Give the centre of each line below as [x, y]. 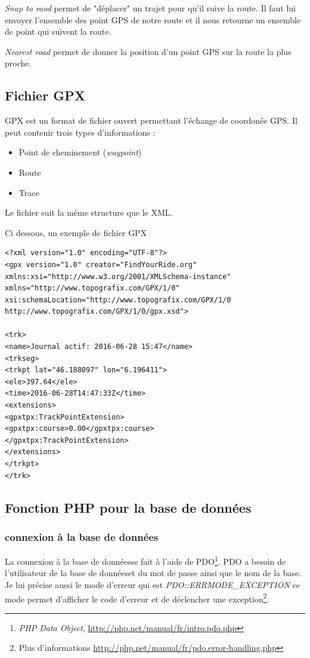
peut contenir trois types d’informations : [80, 132]
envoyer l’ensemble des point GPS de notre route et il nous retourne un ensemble [153, 19]
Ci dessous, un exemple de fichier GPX [76, 232]
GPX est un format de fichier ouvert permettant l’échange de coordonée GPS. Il [151, 120]
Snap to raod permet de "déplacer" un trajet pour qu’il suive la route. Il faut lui [150, 8]
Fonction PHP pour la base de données [128, 507]
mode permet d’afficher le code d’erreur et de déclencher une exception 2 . [137, 598]
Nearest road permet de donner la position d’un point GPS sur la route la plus [148, 51]
